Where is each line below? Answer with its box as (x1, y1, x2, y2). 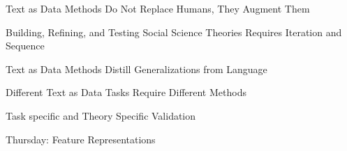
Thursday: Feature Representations (6, 132, 156, 146)
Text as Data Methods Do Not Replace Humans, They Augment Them (6, 1, 310, 15)
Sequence (6, 38, 45, 53)
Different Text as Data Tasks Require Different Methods (6, 85, 246, 100)
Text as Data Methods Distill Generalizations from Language (6, 61, 267, 76)
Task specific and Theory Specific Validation (6, 108, 196, 122)
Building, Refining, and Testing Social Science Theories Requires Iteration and (6, 24, 342, 39)
